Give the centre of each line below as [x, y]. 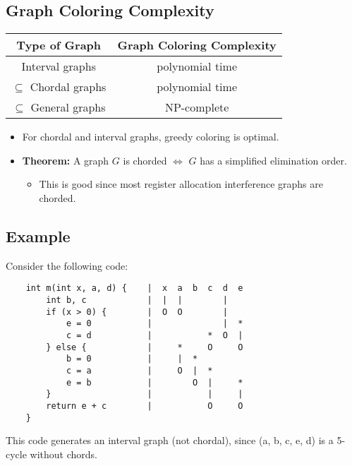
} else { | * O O [145, 347]
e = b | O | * [154, 382]
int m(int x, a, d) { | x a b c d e [134, 288]
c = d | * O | [154, 335]
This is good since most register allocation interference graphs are [181, 184]
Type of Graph [59, 45]
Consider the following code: [67, 265]
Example [38, 235]
